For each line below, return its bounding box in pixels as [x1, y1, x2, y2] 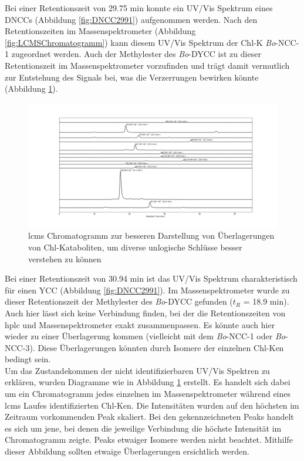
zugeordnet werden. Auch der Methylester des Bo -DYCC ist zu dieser [11, 48, 261, 60]
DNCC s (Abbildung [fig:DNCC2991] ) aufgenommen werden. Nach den [5, 13, 258, 25]
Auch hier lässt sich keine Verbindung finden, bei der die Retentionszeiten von [5, 306, 286, 319]
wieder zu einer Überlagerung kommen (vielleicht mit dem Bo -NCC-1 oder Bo [5, 330, 285, 342]
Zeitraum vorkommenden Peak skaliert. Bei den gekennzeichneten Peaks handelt [5, 410, 294, 423]
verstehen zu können [28, 252, 102, 265]
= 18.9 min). [243, 295, 289, 308]
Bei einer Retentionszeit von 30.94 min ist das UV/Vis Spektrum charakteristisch [5, 272, 298, 285]
